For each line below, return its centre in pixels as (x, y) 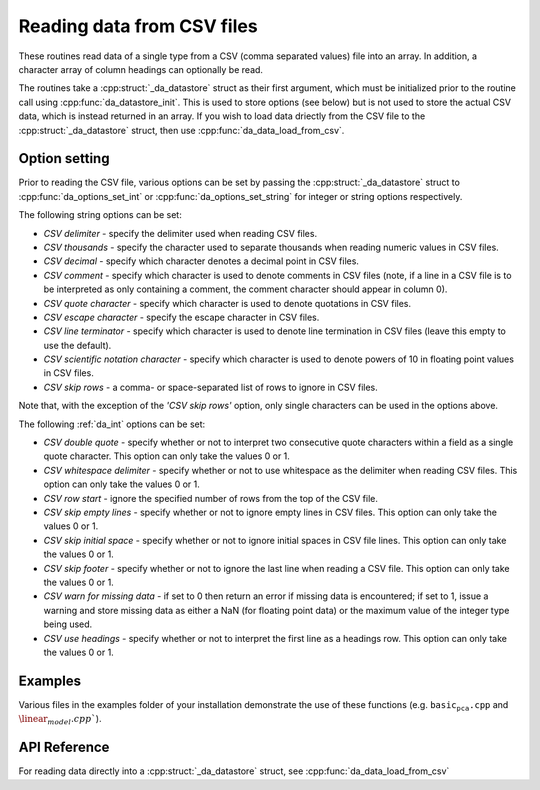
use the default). (77, 345)
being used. (68, 624)
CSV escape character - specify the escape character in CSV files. (181, 317)
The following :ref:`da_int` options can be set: (112, 424)
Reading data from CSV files (138, 26)
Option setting (64, 158)
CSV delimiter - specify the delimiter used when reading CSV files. (180, 233)
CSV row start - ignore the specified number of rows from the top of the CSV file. (211, 498)
